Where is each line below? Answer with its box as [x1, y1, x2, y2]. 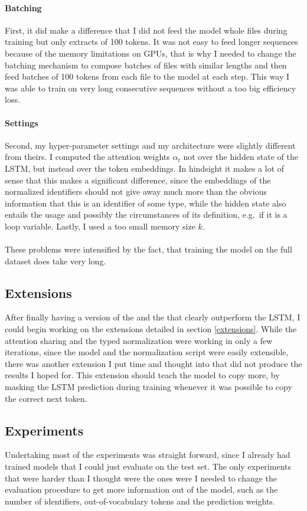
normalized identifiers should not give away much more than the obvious [5, 185, 267, 198]
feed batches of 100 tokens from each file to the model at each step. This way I [5, 70, 290, 83]
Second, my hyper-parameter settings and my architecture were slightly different [5, 139, 296, 151]
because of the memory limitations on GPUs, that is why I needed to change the [5, 47, 296, 59]
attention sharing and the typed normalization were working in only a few [5, 334, 273, 346]
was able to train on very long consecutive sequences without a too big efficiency [5, 81, 296, 94]
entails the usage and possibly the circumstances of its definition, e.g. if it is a [5, 208, 288, 221]
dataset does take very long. [5, 254, 106, 267]
